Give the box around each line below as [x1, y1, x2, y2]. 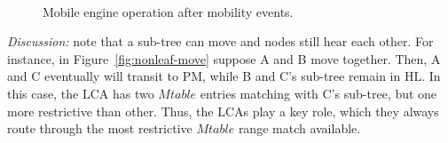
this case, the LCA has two [7, 83, 154, 102]
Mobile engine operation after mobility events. [43, 2, 294, 20]
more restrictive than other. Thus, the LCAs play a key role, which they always [7, 101, 439, 120]
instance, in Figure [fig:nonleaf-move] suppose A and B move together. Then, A [7, 49, 441, 68]
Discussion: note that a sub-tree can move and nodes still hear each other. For [7, 32, 434, 51]
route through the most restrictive [7, 119, 193, 138]
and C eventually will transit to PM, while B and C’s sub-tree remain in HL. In [7, 67, 441, 85]
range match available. [238, 119, 361, 138]
